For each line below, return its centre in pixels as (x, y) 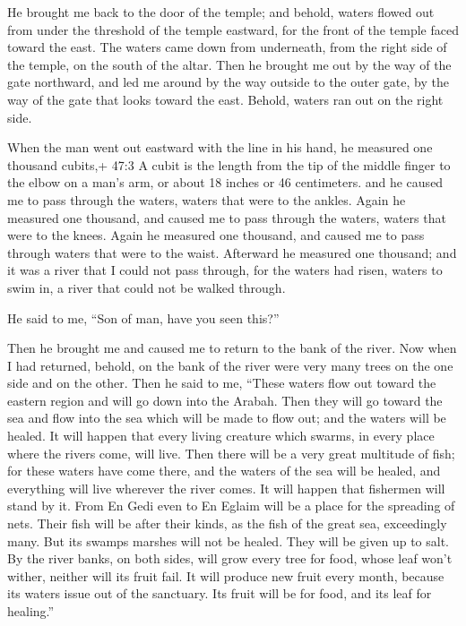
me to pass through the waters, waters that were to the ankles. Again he (207, 199)
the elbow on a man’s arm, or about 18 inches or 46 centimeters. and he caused (225, 182)
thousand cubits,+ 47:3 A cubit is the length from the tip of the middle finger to (229, 164)
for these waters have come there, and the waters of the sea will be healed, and (224, 471)
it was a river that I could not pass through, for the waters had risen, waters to (225, 270)
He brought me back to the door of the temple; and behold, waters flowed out (221, 12)
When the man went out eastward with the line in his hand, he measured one (220, 147)
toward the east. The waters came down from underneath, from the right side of (227, 47)
